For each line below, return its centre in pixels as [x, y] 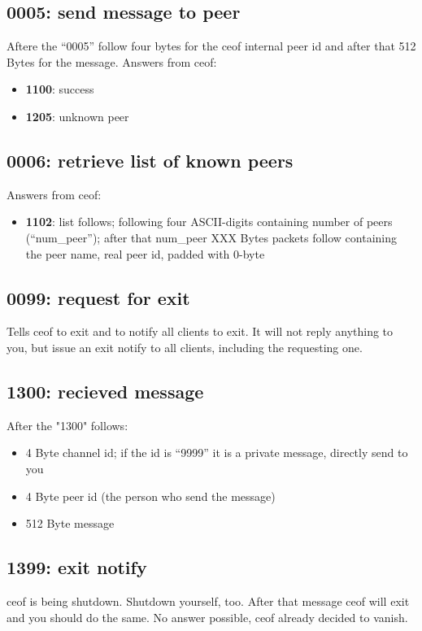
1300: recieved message [105, 391]
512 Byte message [70, 523]
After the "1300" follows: [67, 425]
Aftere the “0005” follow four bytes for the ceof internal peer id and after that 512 [211, 46]
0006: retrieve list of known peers [150, 160]
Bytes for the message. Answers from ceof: [112, 61]
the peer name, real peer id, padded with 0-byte [145, 253]
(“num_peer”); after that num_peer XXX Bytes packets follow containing [211, 237]
